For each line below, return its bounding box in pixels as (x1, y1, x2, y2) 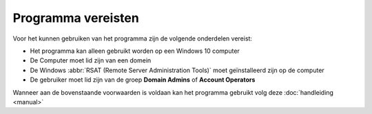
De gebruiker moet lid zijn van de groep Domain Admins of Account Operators (30, 76, 256, 84)
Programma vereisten (12, 10, 139, 25)
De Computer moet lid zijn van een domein (30, 56, 152, 65)
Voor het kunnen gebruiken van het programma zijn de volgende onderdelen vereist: (12, 34, 253, 43)
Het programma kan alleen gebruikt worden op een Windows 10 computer (30, 47, 240, 55)
